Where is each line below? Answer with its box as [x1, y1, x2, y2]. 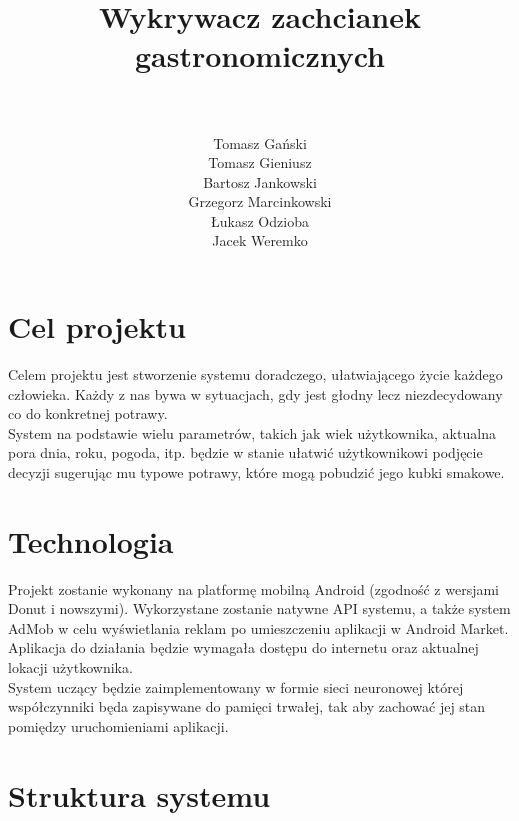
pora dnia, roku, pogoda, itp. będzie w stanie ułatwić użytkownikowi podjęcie [8, 442, 483, 463]
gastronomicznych [134, 35, 385, 76]
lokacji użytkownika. [8, 657, 133, 678]
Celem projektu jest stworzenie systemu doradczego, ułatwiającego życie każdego [8, 364, 503, 384]
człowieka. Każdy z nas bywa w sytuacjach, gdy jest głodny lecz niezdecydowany [8, 383, 503, 404]
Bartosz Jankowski [203, 171, 317, 192]
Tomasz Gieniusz [208, 152, 312, 173]
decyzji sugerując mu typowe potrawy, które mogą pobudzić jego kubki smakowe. [8, 461, 505, 482]
